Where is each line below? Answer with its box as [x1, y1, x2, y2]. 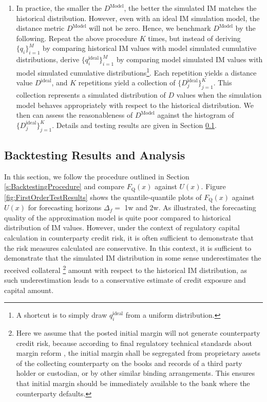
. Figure [201, 181, 226, 192]
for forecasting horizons [28, 202, 102, 213]
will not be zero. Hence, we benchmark [89, 23, 211, 33]
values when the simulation [176, 89, 262, 100]
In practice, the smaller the [16, 3, 102, 13]
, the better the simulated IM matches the [124, 3, 257, 13]
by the [235, 23, 256, 33]
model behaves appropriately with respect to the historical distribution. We [16, 99, 254, 110]
